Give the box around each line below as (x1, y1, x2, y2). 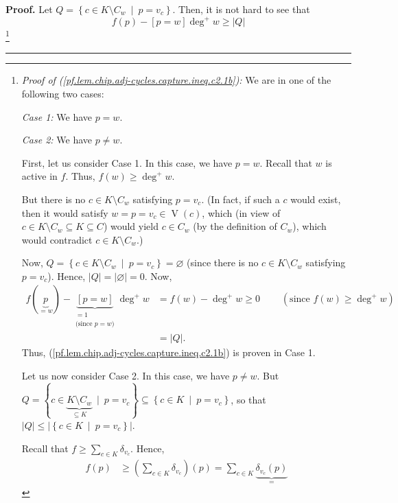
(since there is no (187, 255, 259, 270)
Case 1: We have (21, 109, 92, 124)
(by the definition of (193, 219, 277, 233)
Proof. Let (5, 2, 53, 16)
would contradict (21, 232, 93, 246)
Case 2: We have (21, 132, 92, 147)
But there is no (21, 191, 86, 206)
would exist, (290, 191, 341, 206)
